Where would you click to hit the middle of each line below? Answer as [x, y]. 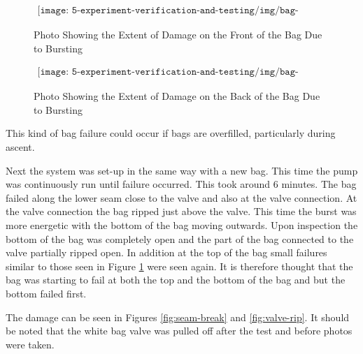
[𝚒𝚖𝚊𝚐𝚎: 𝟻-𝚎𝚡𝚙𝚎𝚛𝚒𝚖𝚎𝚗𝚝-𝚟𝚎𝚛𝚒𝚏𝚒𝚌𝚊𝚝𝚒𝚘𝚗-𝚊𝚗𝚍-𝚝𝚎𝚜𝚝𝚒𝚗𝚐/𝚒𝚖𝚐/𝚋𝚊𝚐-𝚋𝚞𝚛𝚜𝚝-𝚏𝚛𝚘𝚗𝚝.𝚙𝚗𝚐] [168, 11]
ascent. [20, 147]
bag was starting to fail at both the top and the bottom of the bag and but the [176, 280]
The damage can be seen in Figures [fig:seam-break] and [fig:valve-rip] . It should [178, 317]
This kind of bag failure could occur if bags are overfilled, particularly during [171, 133]
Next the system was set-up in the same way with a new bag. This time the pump [182, 170]
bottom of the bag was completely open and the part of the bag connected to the [180, 238]
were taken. [30, 344]
